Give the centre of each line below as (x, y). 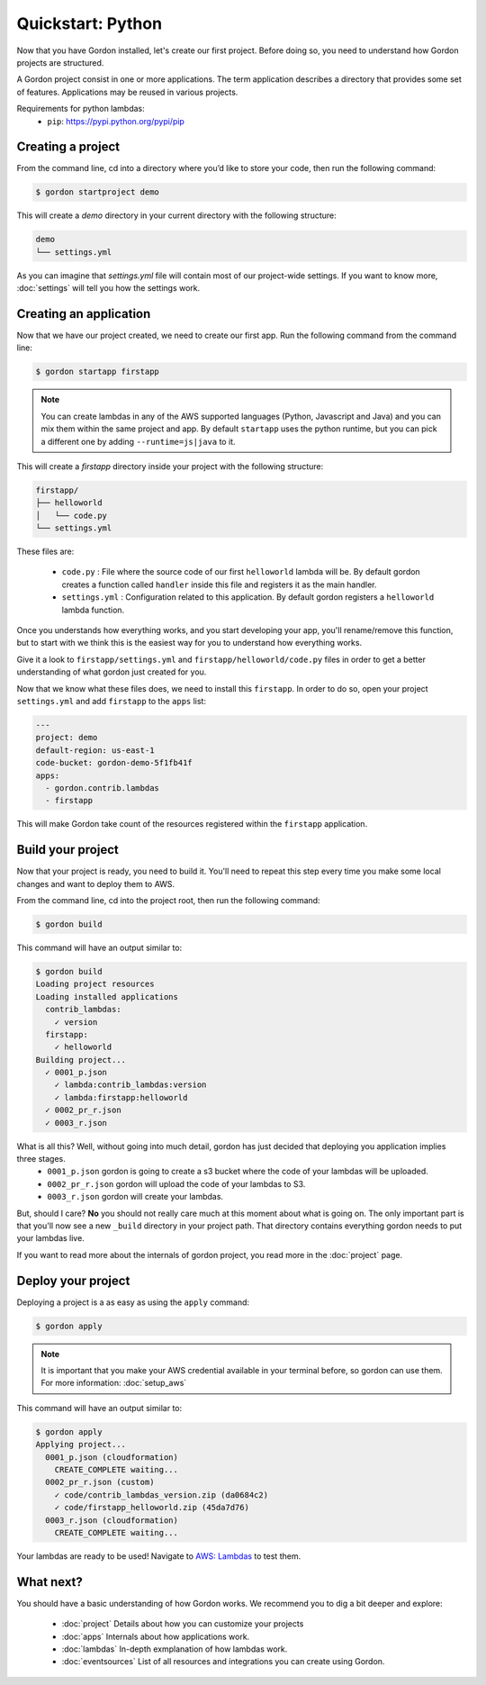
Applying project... (81, 1445)
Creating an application (84, 314)
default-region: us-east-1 (95, 750)
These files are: (45, 552)
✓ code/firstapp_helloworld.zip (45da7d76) (152, 1508)
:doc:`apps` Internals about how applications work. (156, 1636)
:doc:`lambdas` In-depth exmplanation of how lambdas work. (175, 1649)
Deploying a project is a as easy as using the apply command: (133, 1302)
